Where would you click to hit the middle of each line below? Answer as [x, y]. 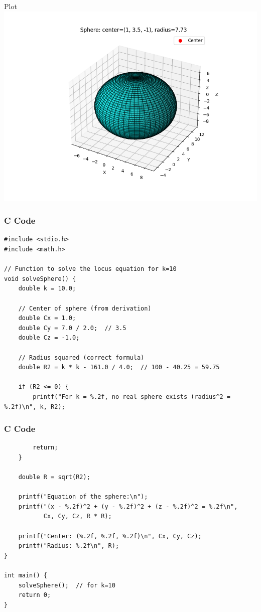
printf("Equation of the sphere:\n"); [83, 497]
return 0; [35, 595]
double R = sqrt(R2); [54, 477]
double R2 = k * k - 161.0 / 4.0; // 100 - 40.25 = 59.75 [119, 367]
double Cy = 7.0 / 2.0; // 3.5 [72, 328]
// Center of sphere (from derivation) [85, 308]
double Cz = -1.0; [49, 338]
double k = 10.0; [47, 289]
